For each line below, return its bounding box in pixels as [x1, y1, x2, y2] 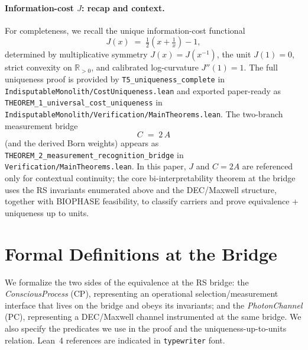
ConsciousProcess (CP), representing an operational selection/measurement [5, 287, 278, 300]
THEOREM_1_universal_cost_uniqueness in [5, 96, 163, 108]
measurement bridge [5, 119, 78, 131]
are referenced [242, 160, 293, 172]
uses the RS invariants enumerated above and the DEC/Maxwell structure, [5, 183, 277, 195]
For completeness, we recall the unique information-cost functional [5, 24, 245, 36]
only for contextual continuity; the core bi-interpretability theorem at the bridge [5, 172, 296, 184]
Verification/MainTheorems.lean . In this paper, [5, 160, 186, 172]
